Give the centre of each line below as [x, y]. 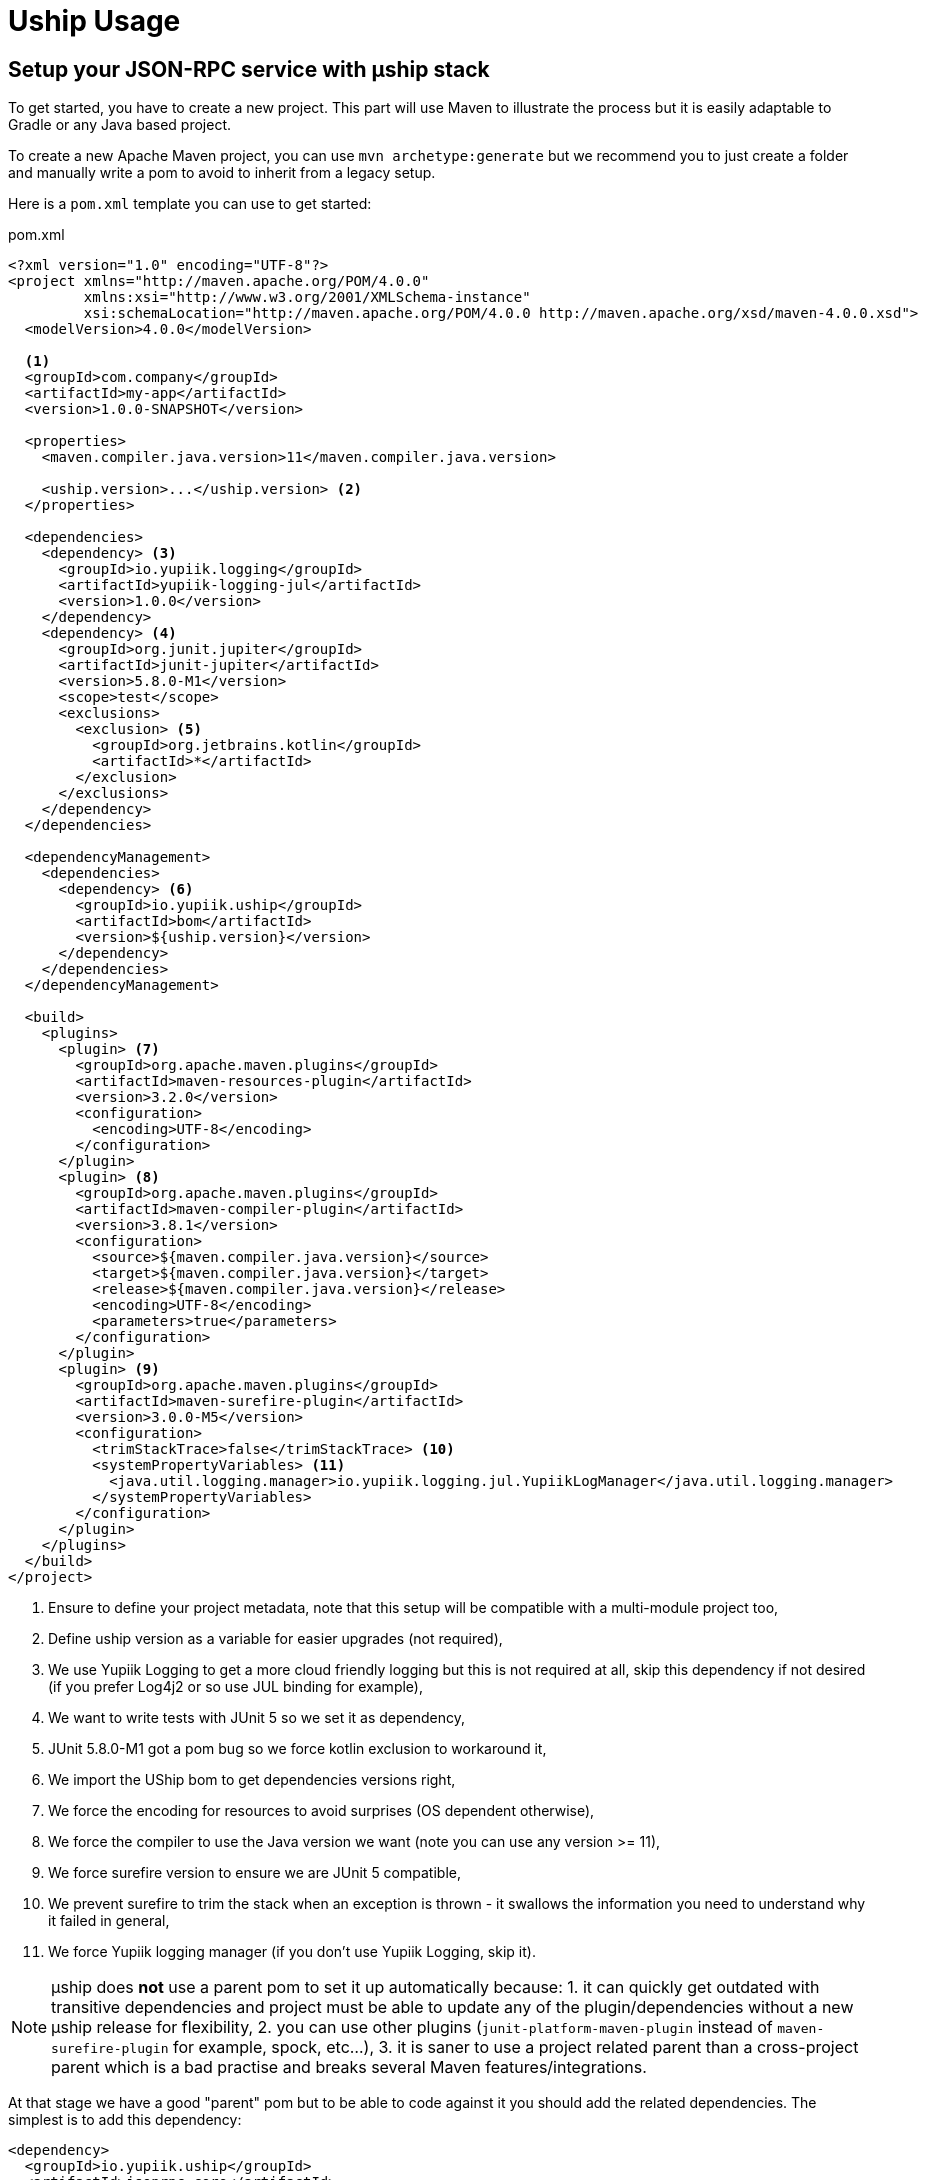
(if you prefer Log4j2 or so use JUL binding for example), [235, 1687]
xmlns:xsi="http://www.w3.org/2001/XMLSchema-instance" [307, 297]
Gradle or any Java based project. [120, 125]
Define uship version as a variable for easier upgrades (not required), [275, 1639]
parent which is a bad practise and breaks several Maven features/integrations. [349, 2067]
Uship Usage [94, 21]
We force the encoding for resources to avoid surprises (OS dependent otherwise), [321, 1811]
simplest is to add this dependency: [125, 2120]
